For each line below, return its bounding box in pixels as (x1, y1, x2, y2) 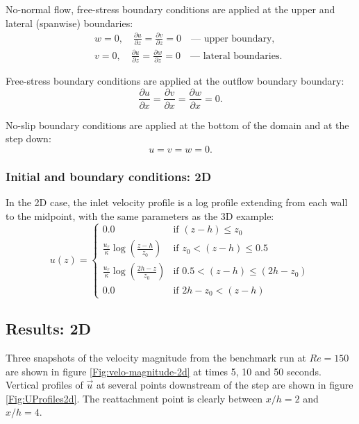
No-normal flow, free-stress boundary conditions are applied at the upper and (6, 2, 335, 16)
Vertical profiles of (6, 378, 83, 392)
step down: (6, 131, 51, 146)
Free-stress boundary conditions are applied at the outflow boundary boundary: (6, 73, 344, 87)
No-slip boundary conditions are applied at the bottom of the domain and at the (6, 117, 349, 132)
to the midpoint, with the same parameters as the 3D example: (6, 208, 274, 223)
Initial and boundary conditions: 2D (6, 167, 212, 185)
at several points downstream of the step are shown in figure (96, 378, 353, 392)
